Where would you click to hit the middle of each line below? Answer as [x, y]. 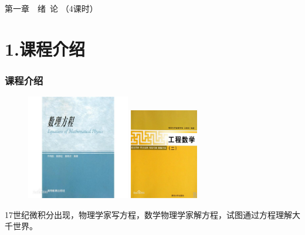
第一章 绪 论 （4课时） [51, 8]
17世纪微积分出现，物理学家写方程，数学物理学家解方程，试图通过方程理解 [148, 214]
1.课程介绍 [45, 48]
